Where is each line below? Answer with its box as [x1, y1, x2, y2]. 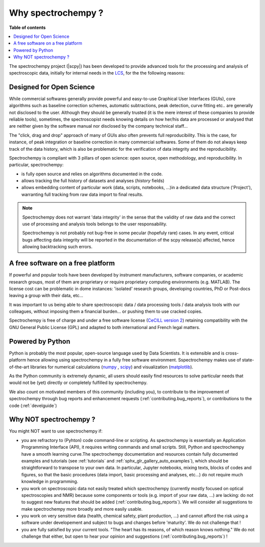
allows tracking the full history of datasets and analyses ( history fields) [21, 178, 164, 184]
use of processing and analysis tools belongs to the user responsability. [22, 221, 167, 227]
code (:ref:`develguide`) [9, 403, 57, 409]
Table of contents [9, 25, 46, 30]
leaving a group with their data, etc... [9, 293, 83, 299]
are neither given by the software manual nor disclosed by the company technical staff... [9, 123, 188, 129]
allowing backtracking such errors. [22, 244, 93, 250]
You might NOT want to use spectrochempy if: [9, 428, 103, 434]
